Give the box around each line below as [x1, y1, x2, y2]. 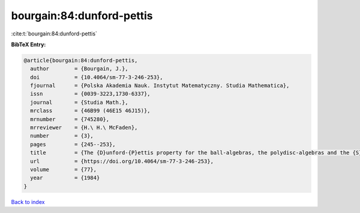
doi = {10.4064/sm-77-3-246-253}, [30, 74, 163, 80]
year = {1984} [30, 175, 100, 181]
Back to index [11, 198, 45, 205]
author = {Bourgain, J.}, [30, 65, 128, 72]
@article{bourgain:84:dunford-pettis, [23, 57, 138, 64]
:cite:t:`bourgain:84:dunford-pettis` [11, 30, 97, 37]
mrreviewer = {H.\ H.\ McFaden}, [30, 124, 138, 131]
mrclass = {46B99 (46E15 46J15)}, [30, 107, 151, 114]
